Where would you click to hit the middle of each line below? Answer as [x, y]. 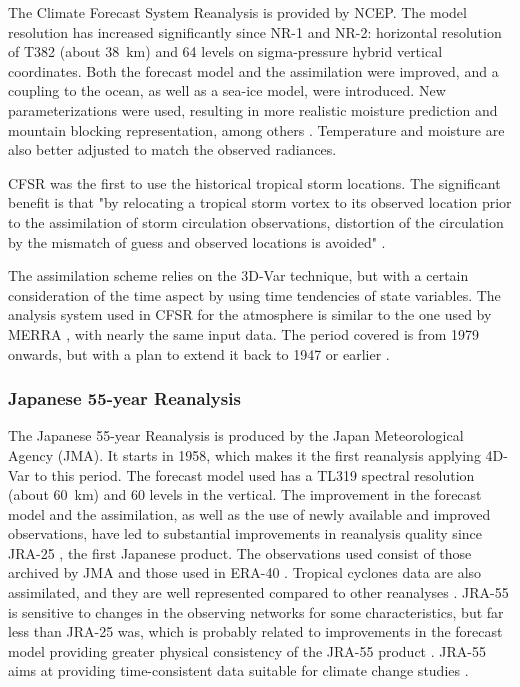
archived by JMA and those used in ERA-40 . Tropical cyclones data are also [245, 572]
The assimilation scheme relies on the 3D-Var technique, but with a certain [238, 275]
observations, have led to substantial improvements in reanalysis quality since [245, 533]
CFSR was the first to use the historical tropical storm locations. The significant [254, 182]
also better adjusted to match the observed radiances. [172, 149]
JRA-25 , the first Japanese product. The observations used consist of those [240, 552]
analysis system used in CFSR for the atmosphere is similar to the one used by [250, 314]
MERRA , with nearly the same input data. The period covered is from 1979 [244, 333]
